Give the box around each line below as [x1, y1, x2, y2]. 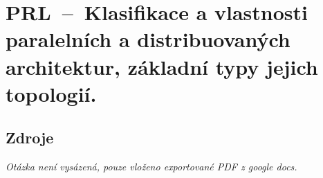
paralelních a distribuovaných [6, 25, 290, 53]
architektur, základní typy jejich [6, 52, 318, 80]
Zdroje [6, 127, 54, 148]
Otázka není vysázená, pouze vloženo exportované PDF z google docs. [6, 159, 297, 174]
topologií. [6, 79, 97, 107]
